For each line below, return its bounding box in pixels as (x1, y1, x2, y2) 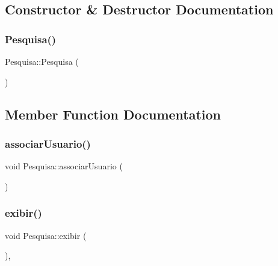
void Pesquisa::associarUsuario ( (5, 160, 123, 172)
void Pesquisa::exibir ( (5, 229, 87, 241)
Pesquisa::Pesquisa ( (5, 55, 79, 67)
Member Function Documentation (5, 104, 221, 123)
